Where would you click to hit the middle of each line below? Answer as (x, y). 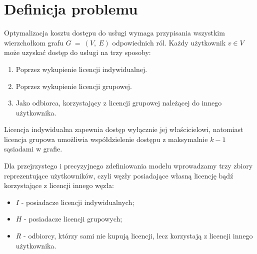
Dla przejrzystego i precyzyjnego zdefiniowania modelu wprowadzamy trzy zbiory (128, 166)
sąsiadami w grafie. (33, 149)
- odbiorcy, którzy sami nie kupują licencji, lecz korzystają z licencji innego (138, 236)
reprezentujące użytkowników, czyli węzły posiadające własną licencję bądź (119, 175)
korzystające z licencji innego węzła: (59, 185)
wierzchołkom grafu (34, 42)
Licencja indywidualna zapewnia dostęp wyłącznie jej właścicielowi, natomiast (124, 129)
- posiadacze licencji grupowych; (73, 219)
